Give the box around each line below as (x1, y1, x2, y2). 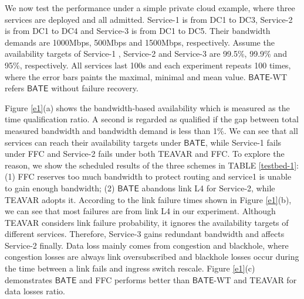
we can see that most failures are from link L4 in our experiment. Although (5, 205, 276, 217)
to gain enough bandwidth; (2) (5, 181, 115, 194)
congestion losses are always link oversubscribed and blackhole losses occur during (5, 250, 299, 263)
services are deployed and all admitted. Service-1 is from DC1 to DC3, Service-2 (5, 13, 293, 25)
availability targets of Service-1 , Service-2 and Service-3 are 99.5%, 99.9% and (5, 47, 287, 60)
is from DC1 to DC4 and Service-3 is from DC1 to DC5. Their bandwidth (5, 25, 271, 37)
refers (5, 82, 25, 94)
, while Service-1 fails (205, 136, 282, 148)
